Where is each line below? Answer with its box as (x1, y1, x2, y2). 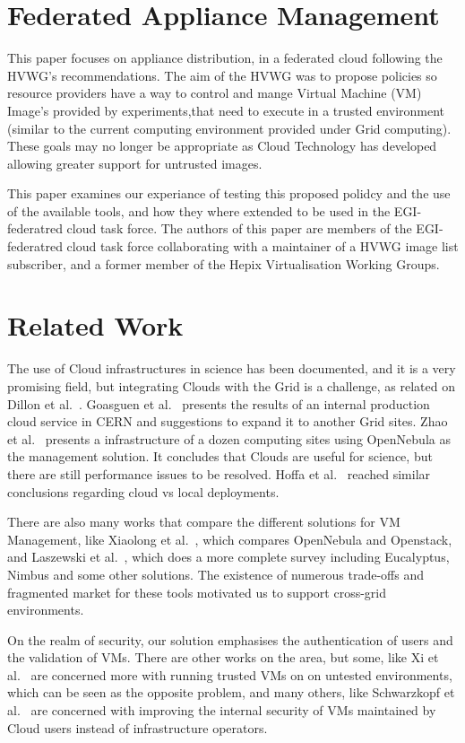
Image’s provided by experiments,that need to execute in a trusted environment (7, 101, 445, 119)
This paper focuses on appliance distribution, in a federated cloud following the (7, 48, 443, 67)
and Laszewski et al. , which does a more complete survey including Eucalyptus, (7, 547, 450, 566)
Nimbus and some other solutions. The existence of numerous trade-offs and (7, 564, 424, 583)
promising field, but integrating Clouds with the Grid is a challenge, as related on (7, 376, 455, 395)
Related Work (7, 307, 184, 344)
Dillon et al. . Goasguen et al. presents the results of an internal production (7, 394, 430, 413)
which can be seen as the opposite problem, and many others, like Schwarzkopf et (7, 683, 455, 702)
